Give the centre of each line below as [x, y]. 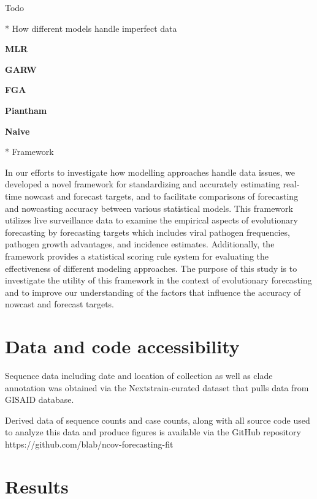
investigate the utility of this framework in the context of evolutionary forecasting [158, 280]
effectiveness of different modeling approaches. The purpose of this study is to [151, 268]
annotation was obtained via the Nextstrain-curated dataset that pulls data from [157, 387]
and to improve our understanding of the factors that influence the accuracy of [153, 292]
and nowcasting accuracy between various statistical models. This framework [149, 208]
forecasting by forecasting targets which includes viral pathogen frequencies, [147, 232]
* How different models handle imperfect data [91, 28]
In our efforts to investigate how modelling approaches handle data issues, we [150, 172]
